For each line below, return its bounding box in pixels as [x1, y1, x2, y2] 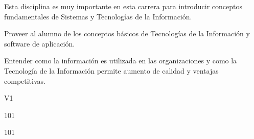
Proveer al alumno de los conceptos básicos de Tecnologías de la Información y [4, 28, 250, 39]
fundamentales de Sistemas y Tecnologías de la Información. [4, 11, 192, 21]
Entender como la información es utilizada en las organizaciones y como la [4, 55, 237, 66]
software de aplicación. [4, 38, 75, 49]
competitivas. [4, 75, 45, 86]
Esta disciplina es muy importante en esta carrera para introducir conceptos [4, 1, 242, 11]
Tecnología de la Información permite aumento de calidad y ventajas [4, 65, 219, 76]
